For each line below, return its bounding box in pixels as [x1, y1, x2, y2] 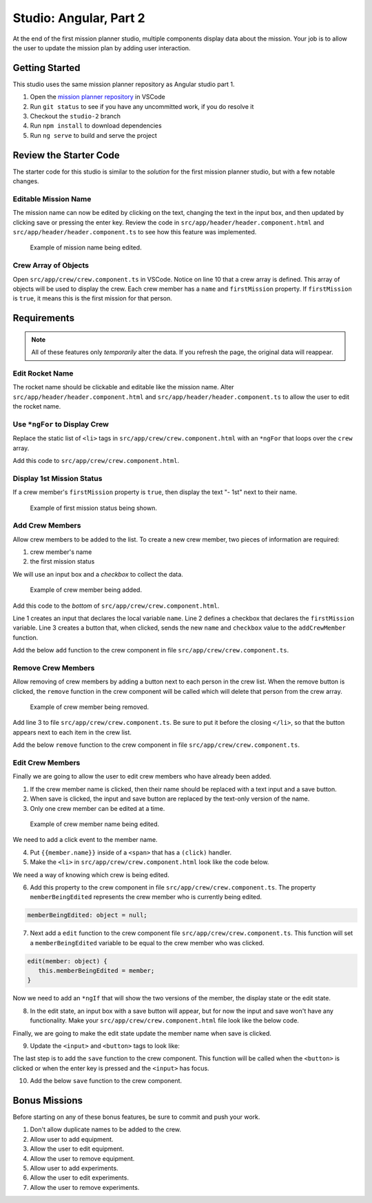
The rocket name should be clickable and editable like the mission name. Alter [12, 383, 234, 391]
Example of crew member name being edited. [30, 820, 160, 828]
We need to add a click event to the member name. [12, 836, 158, 844]
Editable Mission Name [12, 194, 92, 203]
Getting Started [12, 62, 81, 74]
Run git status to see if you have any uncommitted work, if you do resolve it [30, 102, 254, 110]
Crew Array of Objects [12, 260, 90, 270]
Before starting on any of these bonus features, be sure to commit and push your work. [12, 1113, 260, 1121]
